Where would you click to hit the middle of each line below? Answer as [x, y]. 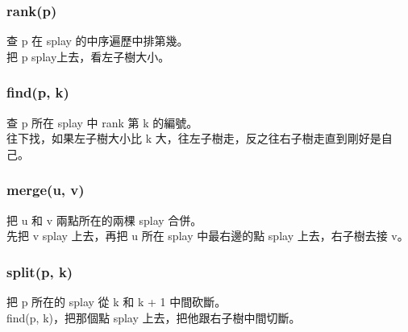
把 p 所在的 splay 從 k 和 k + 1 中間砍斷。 [117, 302]
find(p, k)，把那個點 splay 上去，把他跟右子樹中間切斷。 [154, 317]
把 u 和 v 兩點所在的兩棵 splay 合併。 [104, 220]
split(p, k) [40, 271]
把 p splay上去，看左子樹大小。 [88, 56]
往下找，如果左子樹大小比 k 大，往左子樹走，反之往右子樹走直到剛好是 [194, 138]
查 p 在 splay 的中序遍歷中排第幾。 [98, 41]
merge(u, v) [46, 190]
